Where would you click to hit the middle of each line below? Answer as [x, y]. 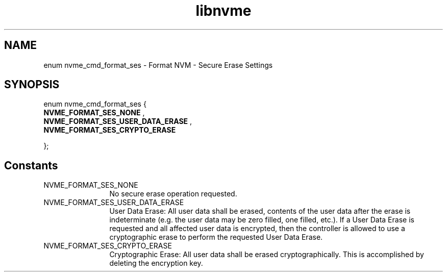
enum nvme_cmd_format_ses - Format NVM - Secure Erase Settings [158, 65]
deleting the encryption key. [156, 263]
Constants [31, 165]
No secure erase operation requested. [173, 194]
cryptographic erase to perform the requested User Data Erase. [216, 237]
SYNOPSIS [32, 85]
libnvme [224, 11]
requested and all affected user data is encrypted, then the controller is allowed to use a [257, 229]
